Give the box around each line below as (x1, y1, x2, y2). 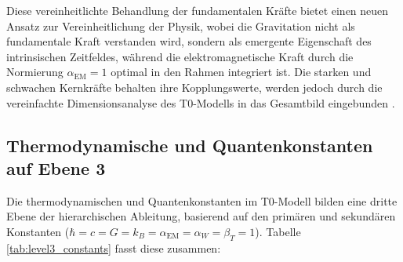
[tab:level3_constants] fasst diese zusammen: (6, 239, 221, 256)
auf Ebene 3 (6, 155, 106, 180)
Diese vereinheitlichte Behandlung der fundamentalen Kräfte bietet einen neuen (6, 2, 389, 18)
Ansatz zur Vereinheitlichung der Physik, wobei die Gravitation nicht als (6, 17, 355, 34)
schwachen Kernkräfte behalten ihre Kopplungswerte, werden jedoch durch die (6, 78, 383, 95)
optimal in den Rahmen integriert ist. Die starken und (111, 64, 372, 80)
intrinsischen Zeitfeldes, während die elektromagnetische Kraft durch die (6, 48, 354, 64)
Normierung (6, 64, 64, 80)
